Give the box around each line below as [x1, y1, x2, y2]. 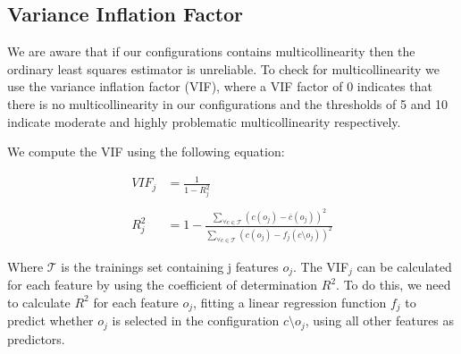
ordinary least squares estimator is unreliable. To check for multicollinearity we [7, 59, 440, 78]
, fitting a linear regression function [193, 292, 387, 311]
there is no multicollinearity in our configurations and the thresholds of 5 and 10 [7, 94, 448, 113]
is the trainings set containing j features [61, 257, 279, 275]
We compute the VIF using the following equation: [7, 142, 285, 161]
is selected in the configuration [112, 311, 280, 330]
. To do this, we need [336, 275, 451, 294]
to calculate [7, 292, 71, 311]
